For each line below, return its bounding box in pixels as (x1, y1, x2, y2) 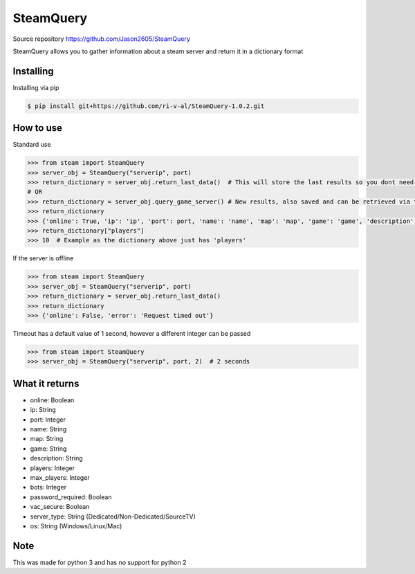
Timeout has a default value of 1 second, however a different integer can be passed (12, 329, 251, 337)
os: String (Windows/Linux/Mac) (30, 521, 122, 530)
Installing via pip (12, 83, 59, 91)
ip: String (30, 406, 57, 414)
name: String (30, 425, 67, 433)
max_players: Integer (30, 473, 90, 481)
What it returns (12, 377, 80, 389)
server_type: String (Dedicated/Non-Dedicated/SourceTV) (30, 512, 196, 521)
